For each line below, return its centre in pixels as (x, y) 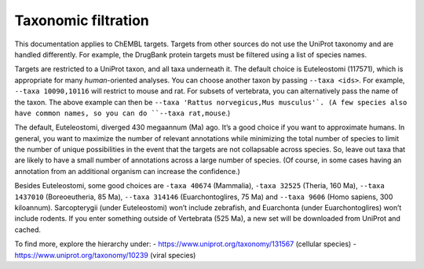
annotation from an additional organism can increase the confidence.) (128, 171)
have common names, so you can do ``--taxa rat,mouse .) (122, 113)
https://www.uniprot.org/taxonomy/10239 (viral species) (105, 255)
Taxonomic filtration (82, 20)
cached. (28, 229)
